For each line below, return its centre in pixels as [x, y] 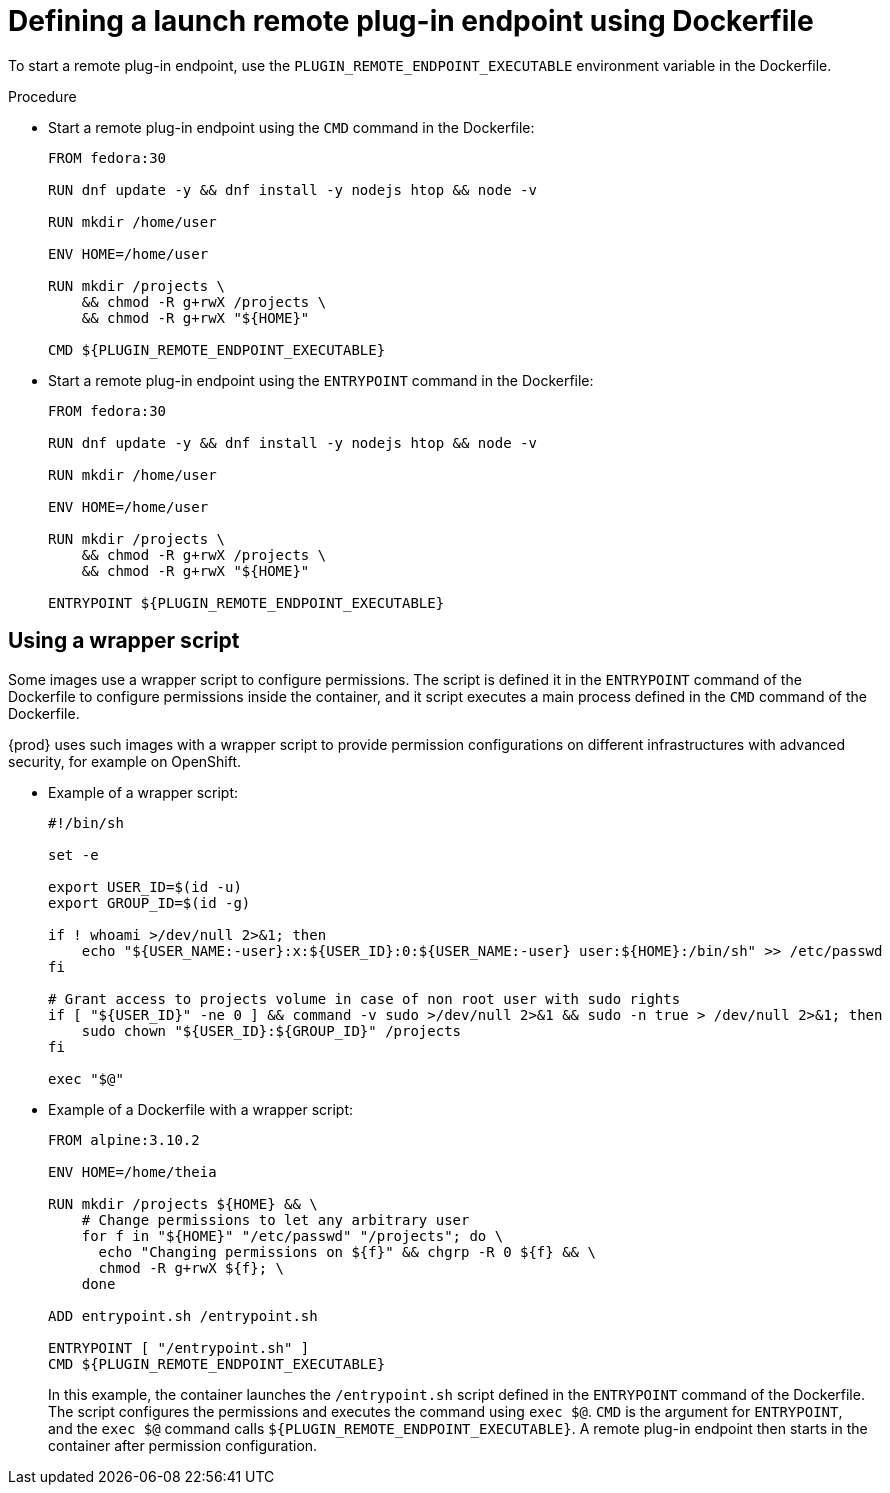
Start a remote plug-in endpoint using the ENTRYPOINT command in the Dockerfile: [321, 380]
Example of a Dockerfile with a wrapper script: [201, 1109]
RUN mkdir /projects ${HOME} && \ [183, 1203]
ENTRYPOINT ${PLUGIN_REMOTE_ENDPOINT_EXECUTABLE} [246, 602]
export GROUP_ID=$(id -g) [149, 902]
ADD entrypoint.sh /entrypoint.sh [183, 1315]
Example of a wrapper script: [143, 792]
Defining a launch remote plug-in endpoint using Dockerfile [411, 21]
